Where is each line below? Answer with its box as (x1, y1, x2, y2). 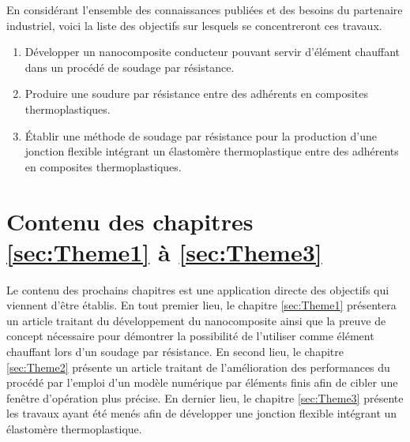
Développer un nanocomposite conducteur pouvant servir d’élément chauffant (24, 43, 400, 60)
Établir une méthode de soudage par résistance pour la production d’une (24, 127, 377, 144)
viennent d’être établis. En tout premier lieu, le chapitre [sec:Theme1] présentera (6, 297, 397, 313)
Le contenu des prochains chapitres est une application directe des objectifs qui (6, 281, 389, 298)
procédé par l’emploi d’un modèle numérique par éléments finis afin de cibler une (6, 374, 398, 391)
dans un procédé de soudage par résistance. (24, 58, 235, 75)
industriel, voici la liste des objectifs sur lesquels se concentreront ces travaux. (6, 17, 382, 33)
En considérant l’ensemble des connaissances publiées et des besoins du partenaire (6, 2, 403, 17)
